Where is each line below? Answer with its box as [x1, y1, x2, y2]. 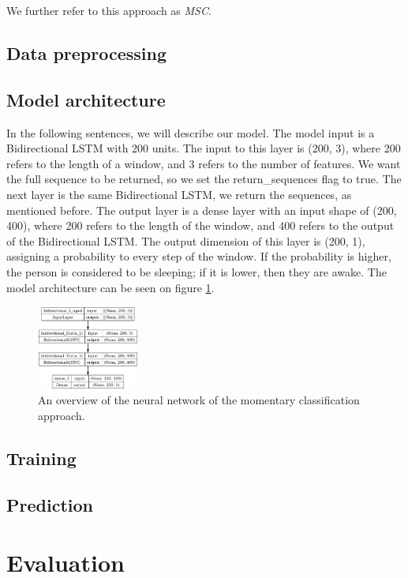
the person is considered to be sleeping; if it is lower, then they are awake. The [6, 263, 387, 280]
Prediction [6, 492, 93, 516]
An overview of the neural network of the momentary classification [38, 392, 360, 408]
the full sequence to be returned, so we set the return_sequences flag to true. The [6, 171, 402, 187]
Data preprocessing [6, 40, 167, 65]
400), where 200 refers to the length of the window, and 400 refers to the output [6, 217, 395, 234]
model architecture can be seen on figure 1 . [6, 279, 215, 295]
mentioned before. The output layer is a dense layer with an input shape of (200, [6, 201, 397, 218]
